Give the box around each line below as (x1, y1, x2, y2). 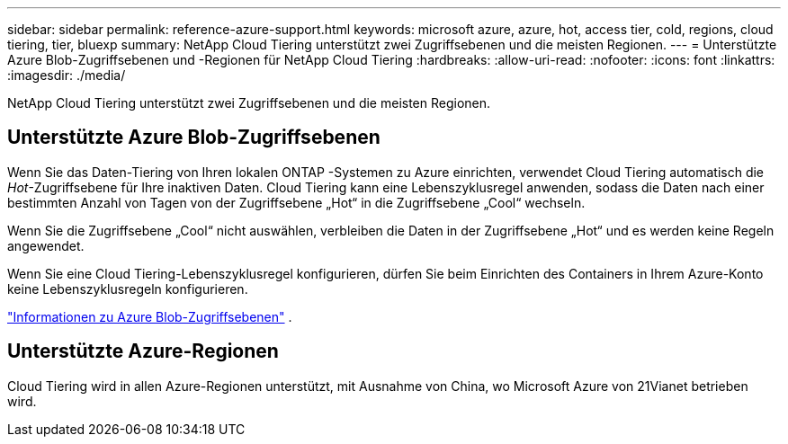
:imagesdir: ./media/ (7, 67, 126, 83)
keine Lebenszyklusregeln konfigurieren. (7, 280, 248, 297)
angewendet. (7, 237, 85, 253)
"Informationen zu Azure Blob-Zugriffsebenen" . (7, 308, 292, 324)
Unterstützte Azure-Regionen (7, 340, 279, 363)
